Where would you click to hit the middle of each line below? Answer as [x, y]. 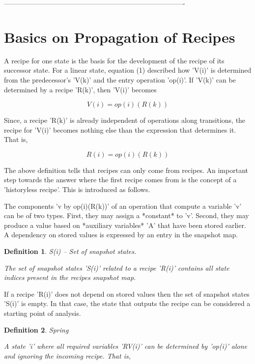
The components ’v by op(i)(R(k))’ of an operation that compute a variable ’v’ [123, 206]
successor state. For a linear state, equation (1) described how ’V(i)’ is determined [128, 70]
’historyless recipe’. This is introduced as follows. [77, 189]
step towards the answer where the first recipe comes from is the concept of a [120, 180]
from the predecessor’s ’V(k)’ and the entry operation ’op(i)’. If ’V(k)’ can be [120, 79]
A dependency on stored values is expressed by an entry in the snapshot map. [121, 235]
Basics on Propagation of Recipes [120, 37]
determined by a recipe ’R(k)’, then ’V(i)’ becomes [80, 89]
